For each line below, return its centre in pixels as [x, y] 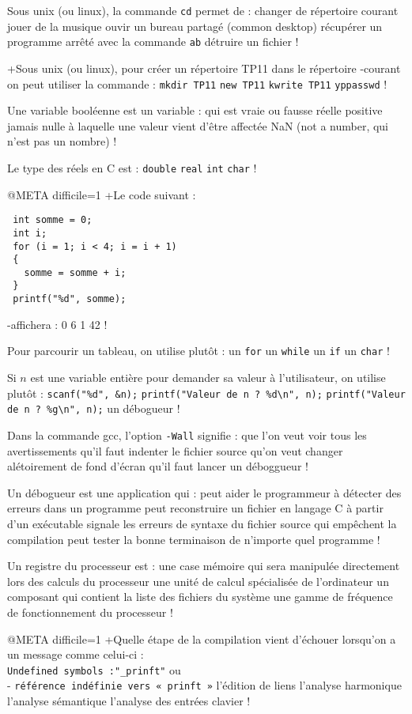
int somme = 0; [53, 220]
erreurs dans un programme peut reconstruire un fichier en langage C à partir [195, 508]
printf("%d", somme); [70, 299]
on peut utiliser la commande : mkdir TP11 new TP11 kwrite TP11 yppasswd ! [197, 83]
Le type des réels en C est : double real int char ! [132, 167]
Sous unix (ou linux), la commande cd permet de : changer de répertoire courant [203, 10]
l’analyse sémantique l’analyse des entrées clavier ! [129, 701]
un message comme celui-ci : [76, 654]
